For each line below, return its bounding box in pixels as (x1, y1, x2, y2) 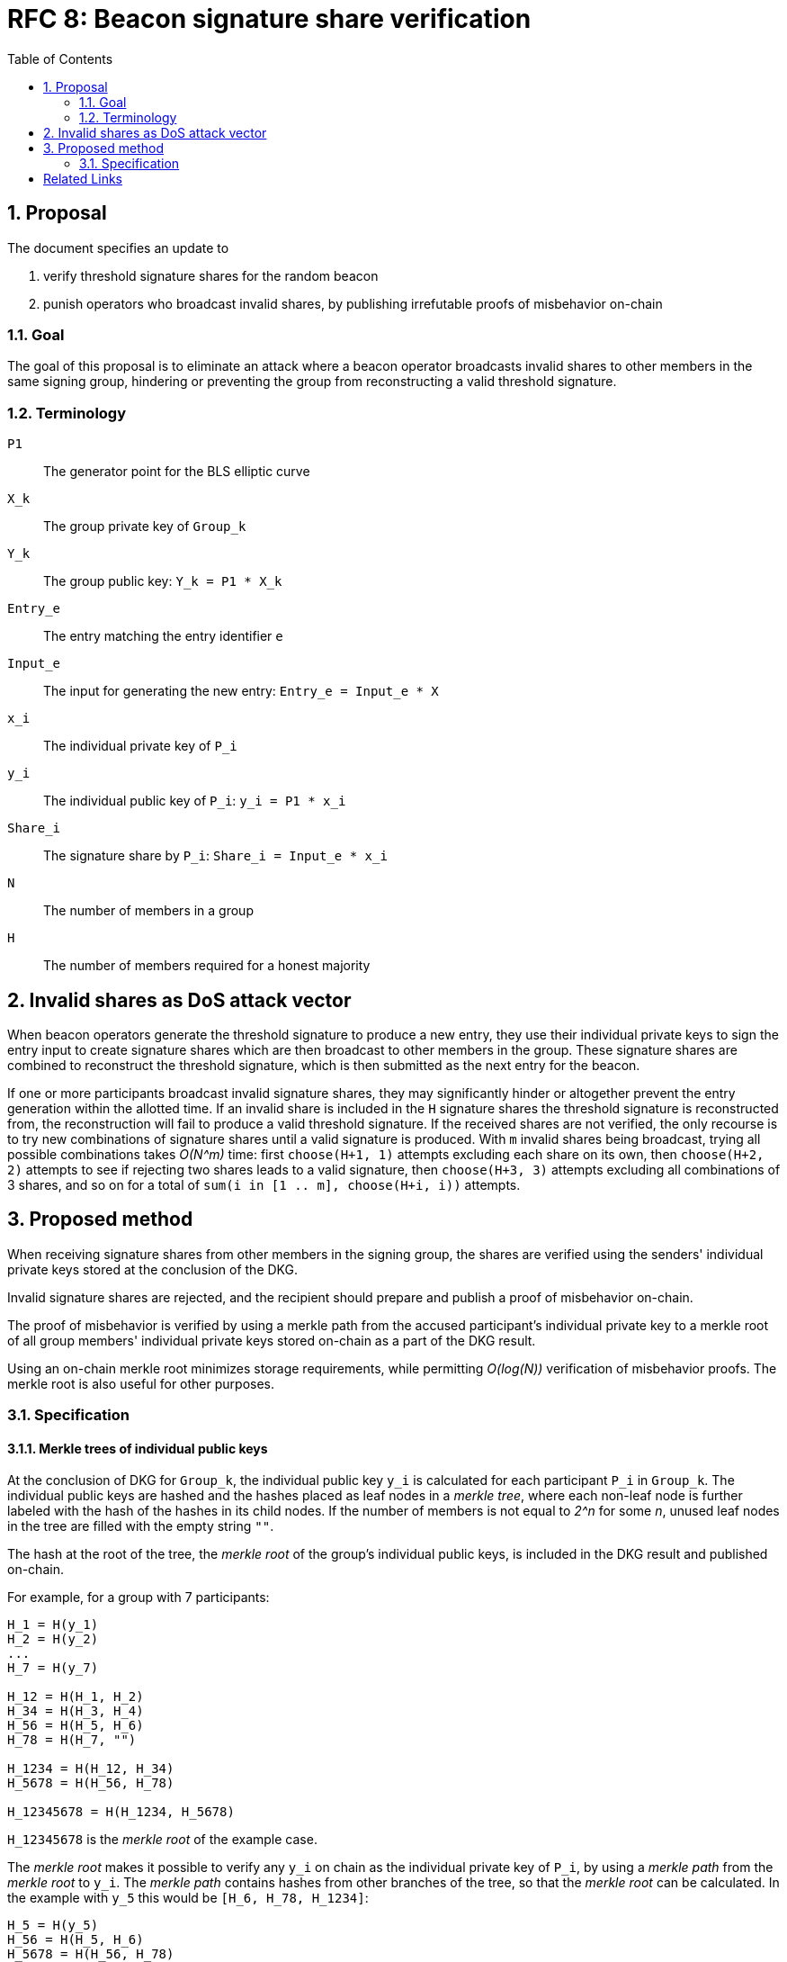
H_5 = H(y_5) (7, 1918, 99, 1933)
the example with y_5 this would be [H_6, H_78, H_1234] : (7, 1890, 369, 1906)
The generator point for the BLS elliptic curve (43, 463, 310, 480)
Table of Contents (7, 50, 113, 67)
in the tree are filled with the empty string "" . (7, 1518, 274, 1534)
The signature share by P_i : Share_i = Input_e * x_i (43, 848, 388, 864)
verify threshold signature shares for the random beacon (43, 267, 379, 283)
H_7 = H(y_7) (7, 1660, 99, 1676)
